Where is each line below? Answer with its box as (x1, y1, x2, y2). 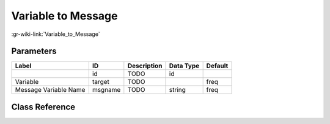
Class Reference (11, 102, 76, 112)
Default (206, 61, 229, 70)
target (92, 78, 110, 86)
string (169, 86, 186, 94)
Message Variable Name (15, 86, 86, 94)
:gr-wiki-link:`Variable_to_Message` (11, 30, 100, 38)
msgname (92, 86, 121, 94)
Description (127, 61, 163, 70)
